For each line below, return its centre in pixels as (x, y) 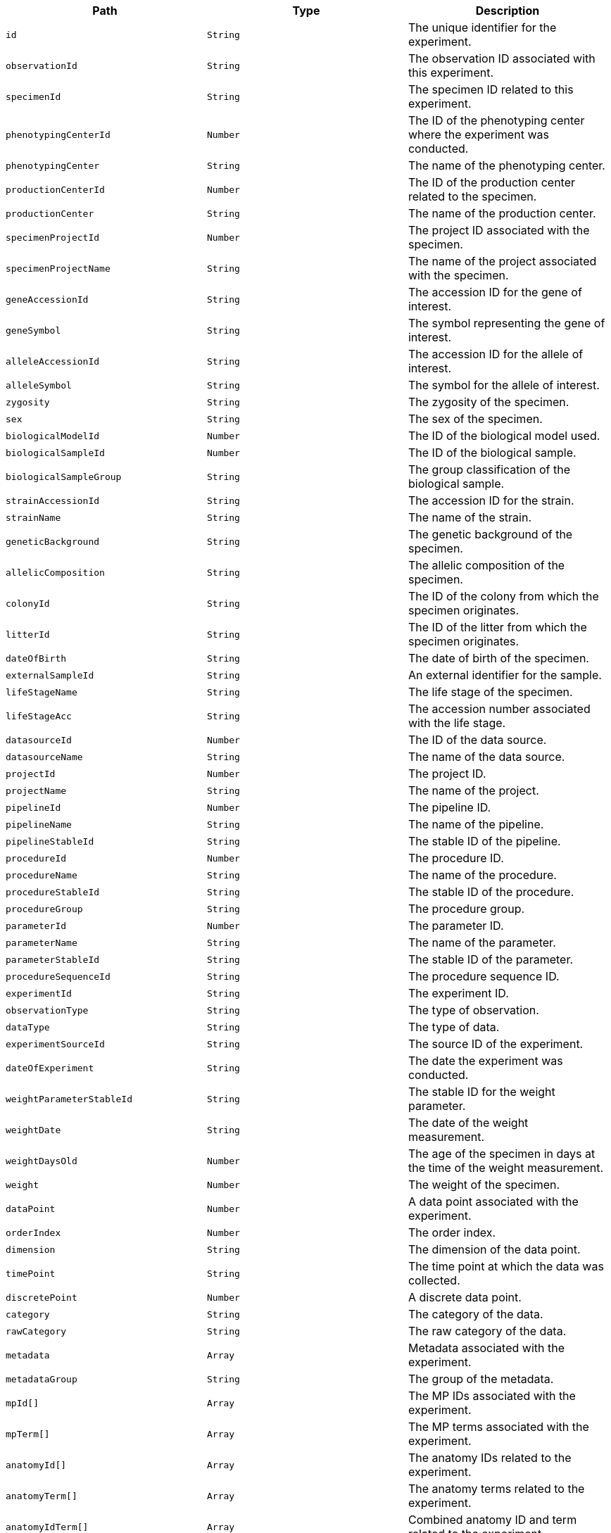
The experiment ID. (458, 993)
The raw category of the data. (487, 1331)
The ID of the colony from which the (503, 596)
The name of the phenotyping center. (506, 165)
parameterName (42, 942)
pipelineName (39, 824)
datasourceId (39, 740)
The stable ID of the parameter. (491, 959)
